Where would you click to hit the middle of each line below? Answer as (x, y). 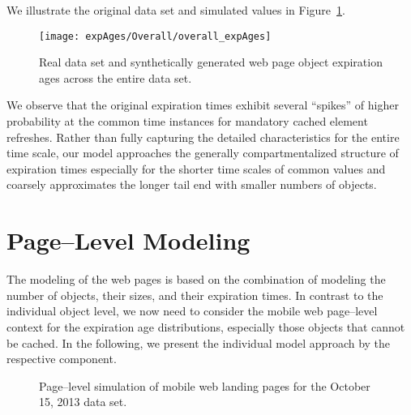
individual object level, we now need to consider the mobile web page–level (192, 311)
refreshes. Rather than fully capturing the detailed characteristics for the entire (203, 137)
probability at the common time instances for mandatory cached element (187, 121)
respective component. (62, 359)
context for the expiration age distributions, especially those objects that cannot (206, 326)
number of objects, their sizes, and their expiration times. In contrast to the (195, 295)
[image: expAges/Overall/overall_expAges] (155, 36)
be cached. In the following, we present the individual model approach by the (199, 342)
